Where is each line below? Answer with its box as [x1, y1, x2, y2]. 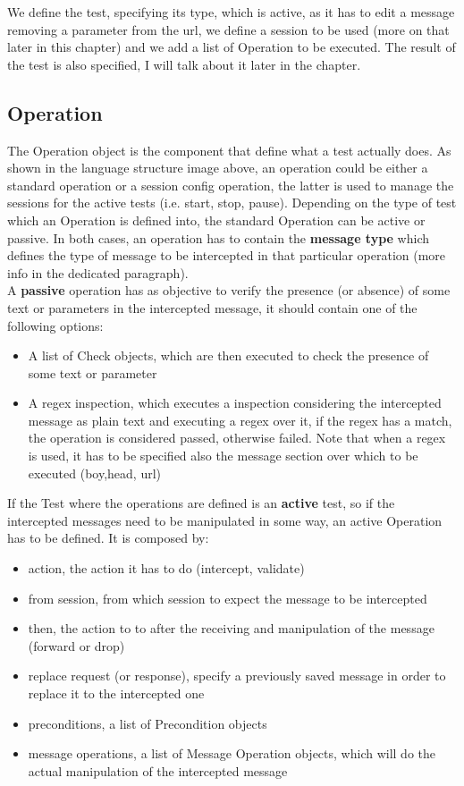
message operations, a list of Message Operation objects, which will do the [28, 744, 435, 763]
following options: [7, 316, 104, 334]
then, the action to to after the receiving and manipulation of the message [28, 619, 434, 638]
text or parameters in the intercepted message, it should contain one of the [7, 298, 418, 317]
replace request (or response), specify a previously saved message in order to [28, 666, 446, 685]
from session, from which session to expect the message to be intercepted [28, 588, 427, 607]
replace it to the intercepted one [28, 684, 205, 703]
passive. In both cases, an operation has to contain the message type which [7, 228, 430, 247]
